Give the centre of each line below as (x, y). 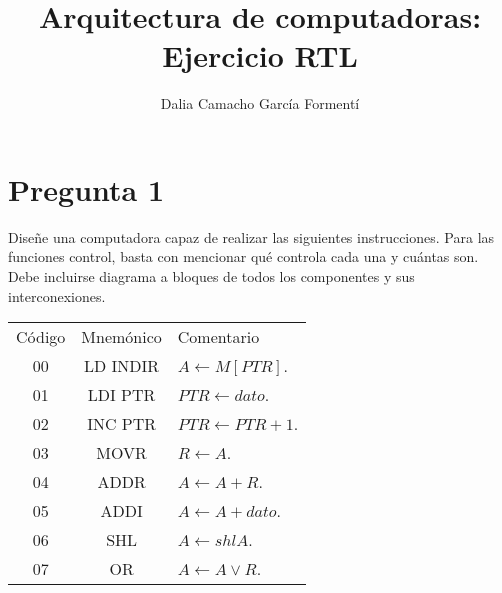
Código (41, 337)
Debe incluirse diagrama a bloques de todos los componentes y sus (211, 276)
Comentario (218, 337)
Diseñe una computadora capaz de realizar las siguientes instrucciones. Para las (251, 236)
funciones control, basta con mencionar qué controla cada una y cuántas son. (243, 256)
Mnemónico (121, 337)
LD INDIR (122, 366)
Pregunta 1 (86, 188)
